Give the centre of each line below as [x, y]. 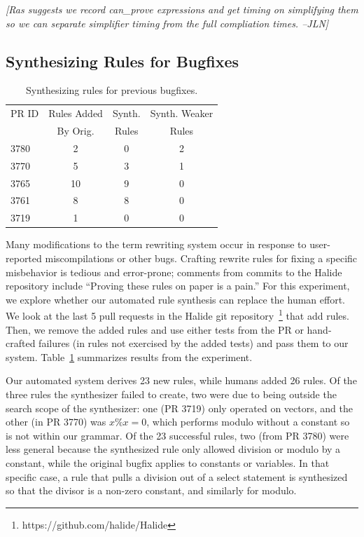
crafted [21, 343]
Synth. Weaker [182, 113]
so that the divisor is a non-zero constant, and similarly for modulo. [151, 490]
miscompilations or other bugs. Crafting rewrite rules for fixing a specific [201, 258]
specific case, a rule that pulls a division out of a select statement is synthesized [177, 476]
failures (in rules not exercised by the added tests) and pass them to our [194, 343]
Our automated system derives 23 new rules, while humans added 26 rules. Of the [181, 380]
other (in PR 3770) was [56, 422]
